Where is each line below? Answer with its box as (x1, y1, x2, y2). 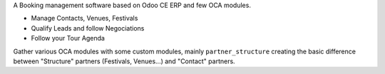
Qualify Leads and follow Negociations (31, 23, 145, 32)
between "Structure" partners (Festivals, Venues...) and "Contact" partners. (13, 57, 235, 65)
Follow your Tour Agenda (31, 34, 105, 43)
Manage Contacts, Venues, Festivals (31, 14, 138, 23)
